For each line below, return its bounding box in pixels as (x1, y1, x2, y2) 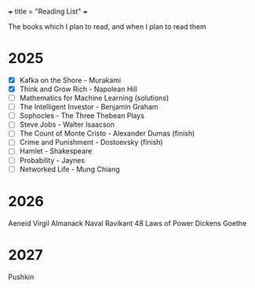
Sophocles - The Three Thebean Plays (19, 111, 145, 120)
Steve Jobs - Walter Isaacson (19, 120, 115, 129)
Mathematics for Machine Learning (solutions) (19, 94, 169, 103)
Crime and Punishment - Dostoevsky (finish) (19, 138, 163, 147)
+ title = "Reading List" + (8, 7, 88, 16)
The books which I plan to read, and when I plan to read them (8, 22, 206, 31)
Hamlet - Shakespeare (19, 146, 93, 156)
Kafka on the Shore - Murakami (19, 75, 122, 85)
